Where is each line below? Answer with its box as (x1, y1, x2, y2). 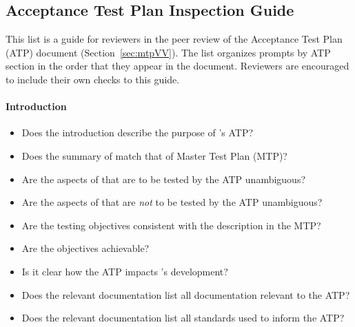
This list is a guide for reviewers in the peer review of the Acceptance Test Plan (6, 32, 343, 46)
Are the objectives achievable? (21, 241, 150, 255)
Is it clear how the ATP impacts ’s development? (21, 264, 228, 278)
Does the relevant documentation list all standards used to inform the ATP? (21, 310, 345, 325)
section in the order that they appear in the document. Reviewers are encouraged (6, 59, 349, 73)
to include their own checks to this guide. (6, 72, 180, 86)
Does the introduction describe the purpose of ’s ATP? (21, 125, 254, 140)
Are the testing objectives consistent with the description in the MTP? (21, 218, 321, 232)
